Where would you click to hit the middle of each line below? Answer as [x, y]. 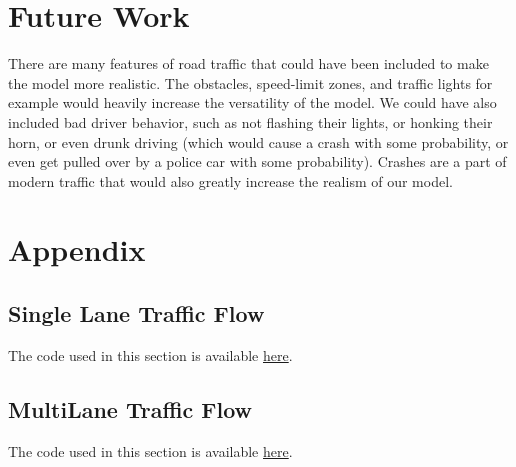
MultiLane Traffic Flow [130, 408]
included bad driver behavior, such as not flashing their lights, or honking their [250, 121]
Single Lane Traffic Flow [136, 313]
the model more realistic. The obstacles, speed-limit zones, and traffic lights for [250, 82]
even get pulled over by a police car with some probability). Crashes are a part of [257, 161]
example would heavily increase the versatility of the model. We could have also [252, 102]
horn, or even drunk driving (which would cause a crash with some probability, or [258, 141]
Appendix [77, 249]
